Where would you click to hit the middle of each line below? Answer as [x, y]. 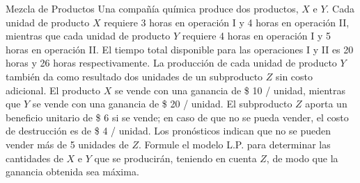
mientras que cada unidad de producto [88, 36]
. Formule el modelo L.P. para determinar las [234, 144]
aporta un [326, 104]
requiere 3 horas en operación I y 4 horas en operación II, [227, 22]
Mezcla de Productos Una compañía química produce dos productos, [152, 8]
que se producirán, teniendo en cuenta [175, 158]
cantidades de [34, 158]
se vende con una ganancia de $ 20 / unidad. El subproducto [162, 104]
